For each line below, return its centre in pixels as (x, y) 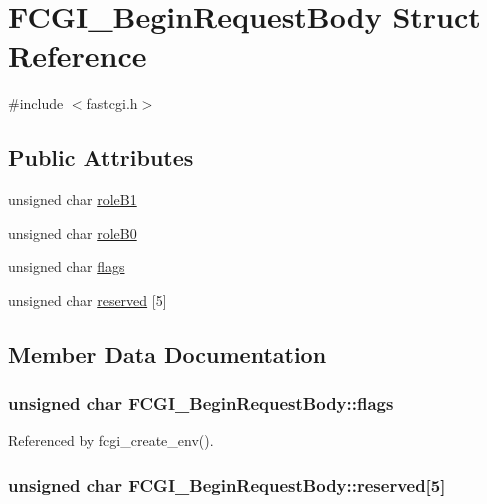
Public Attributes (101, 157)
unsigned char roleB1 (72, 199)
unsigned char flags (66, 266)
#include (36, 103)
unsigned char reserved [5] (87, 299)
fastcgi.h (112, 103)
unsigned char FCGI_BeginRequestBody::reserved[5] (227, 485)
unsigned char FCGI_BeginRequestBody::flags (201, 403)
